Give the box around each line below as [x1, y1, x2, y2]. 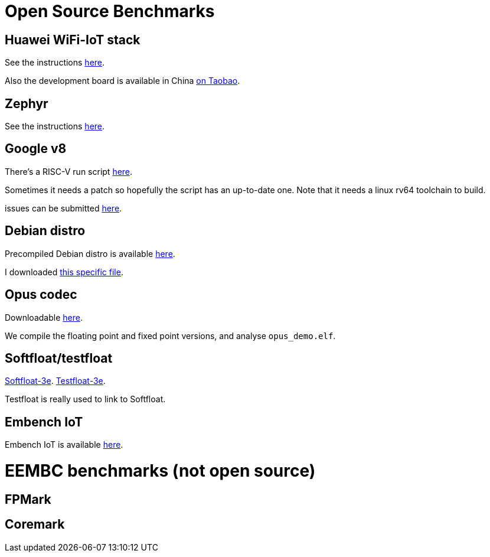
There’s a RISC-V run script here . [5, 166, 133, 177]
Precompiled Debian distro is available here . [5, 248, 175, 259]
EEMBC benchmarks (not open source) [5, 460, 316, 481]
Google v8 [5, 141, 67, 157]
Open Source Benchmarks [5, 1, 215, 21]
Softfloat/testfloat [5, 350, 113, 366]
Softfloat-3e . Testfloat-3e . [5, 376, 106, 386]
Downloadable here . [5, 312, 83, 323]
